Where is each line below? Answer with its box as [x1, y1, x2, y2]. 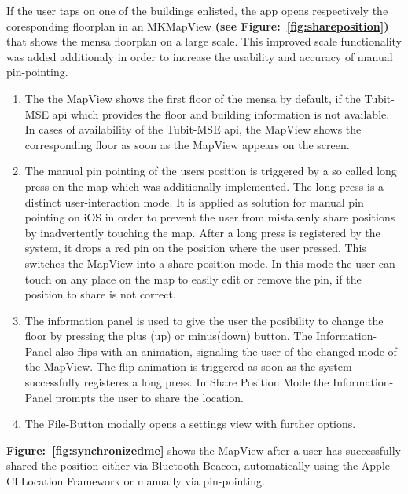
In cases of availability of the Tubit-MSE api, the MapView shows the [24, 121, 362, 137]
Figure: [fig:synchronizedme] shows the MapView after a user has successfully [6, 441, 401, 458]
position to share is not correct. [24, 286, 176, 302]
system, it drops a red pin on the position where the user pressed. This [24, 240, 366, 256]
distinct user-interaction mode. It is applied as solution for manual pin [24, 193, 364, 210]
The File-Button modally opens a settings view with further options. [24, 415, 356, 432]
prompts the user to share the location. [55, 389, 244, 405]
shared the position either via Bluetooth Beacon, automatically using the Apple [6, 457, 390, 474]
